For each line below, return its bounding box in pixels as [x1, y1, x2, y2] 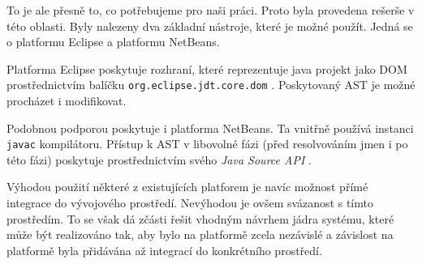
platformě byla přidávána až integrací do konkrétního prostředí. [6, 241, 322, 258]
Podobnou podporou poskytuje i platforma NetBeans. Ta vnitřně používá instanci [6, 119, 414, 136]
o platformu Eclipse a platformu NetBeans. [6, 33, 220, 50]
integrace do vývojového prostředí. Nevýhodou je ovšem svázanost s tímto [6, 194, 373, 211]
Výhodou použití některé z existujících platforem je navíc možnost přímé [6, 178, 368, 195]
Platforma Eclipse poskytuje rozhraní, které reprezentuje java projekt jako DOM [6, 60, 407, 77]
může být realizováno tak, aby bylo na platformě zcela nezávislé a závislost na [6, 226, 394, 243]
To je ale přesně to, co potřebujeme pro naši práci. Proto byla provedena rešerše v [6, 2, 415, 18]
